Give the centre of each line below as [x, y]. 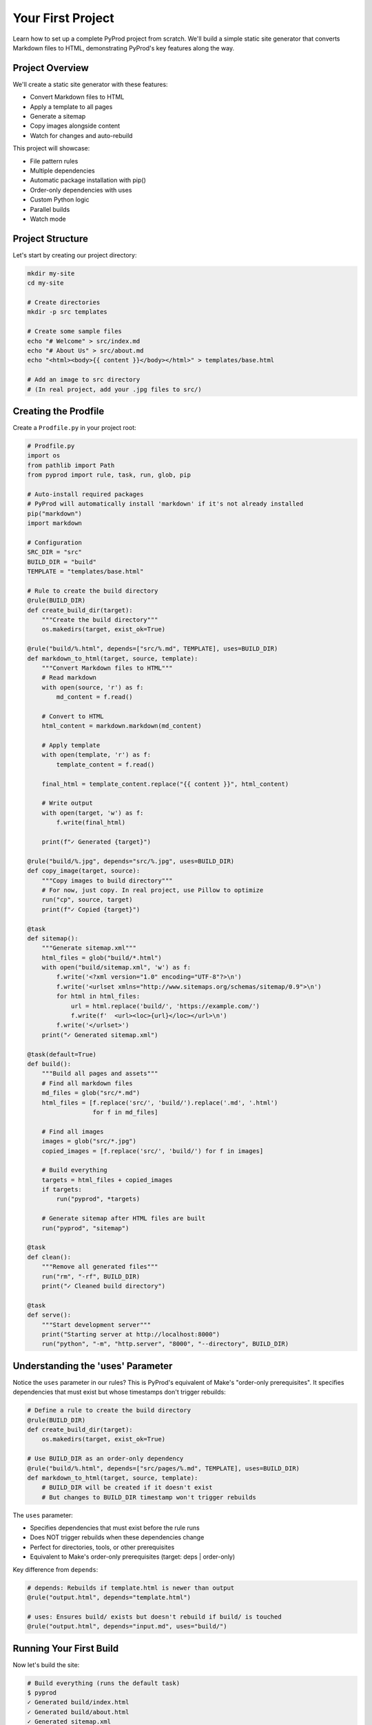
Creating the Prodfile [59, 411]
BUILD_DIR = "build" [62, 562]
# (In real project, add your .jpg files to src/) [115, 389]
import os [44, 456]
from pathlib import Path [71, 465]
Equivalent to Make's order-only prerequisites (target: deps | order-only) [133, 1557]
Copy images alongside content [75, 126]
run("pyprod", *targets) [98, 1199]
